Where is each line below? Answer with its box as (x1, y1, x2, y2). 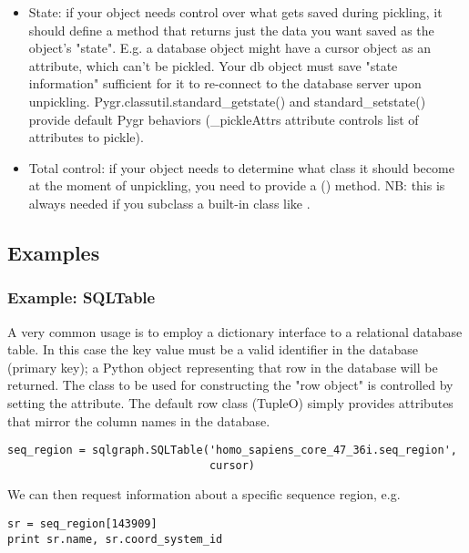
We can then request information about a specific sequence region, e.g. (7, 485, 401, 504)
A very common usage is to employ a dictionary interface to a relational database (7, 322, 463, 341)
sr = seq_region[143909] (7, 517, 158, 530)
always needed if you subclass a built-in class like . (28, 193, 311, 212)
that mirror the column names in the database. (7, 411, 270, 430)
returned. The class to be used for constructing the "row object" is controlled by (7, 375, 454, 394)
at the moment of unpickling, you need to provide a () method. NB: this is (28, 176, 445, 195)
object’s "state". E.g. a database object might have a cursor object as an (28, 38, 432, 57)
